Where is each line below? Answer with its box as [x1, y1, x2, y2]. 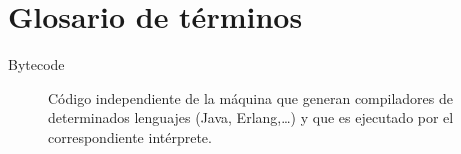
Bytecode [8, 54, 65, 75]
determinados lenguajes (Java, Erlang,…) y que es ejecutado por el [48, 107, 454, 128]
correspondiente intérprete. [48, 126, 212, 147]
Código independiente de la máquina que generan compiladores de [48, 87, 454, 108]
